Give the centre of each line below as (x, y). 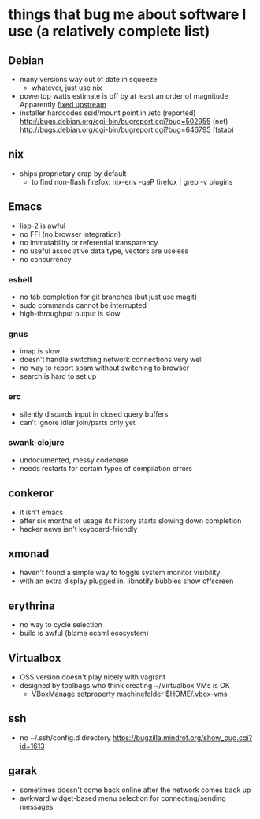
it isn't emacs (41, 512)
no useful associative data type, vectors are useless (104, 251)
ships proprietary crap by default (73, 173)
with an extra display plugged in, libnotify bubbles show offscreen (126, 581)
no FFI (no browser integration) (70, 234)
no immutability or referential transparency (89, 242)
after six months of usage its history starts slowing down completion (130, 520)
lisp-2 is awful (42, 226)
